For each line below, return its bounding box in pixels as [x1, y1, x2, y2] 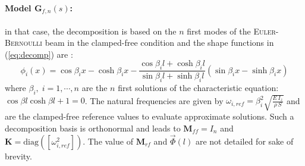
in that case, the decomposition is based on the [5, 24, 177, 37]
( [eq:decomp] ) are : [5, 48, 73, 60]
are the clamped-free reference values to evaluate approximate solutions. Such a [5, 110, 294, 123]
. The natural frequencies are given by [84, 94, 224, 107]
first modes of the [187, 24, 251, 37]
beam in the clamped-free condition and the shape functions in [45, 36, 274, 49]
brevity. [5, 149, 32, 162]
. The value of [83, 134, 133, 147]
